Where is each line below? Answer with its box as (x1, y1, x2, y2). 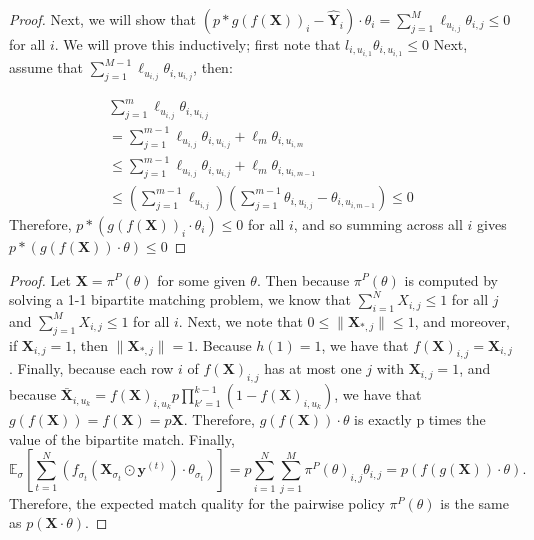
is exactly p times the (354, 409, 486, 430)
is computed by (404, 269, 498, 290)
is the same (440, 492, 509, 513)
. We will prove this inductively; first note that (54, 34, 341, 54)
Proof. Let (9, 269, 71, 290)
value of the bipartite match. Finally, (9, 428, 235, 449)
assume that (9, 57, 84, 78)
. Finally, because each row (9, 358, 174, 379)
